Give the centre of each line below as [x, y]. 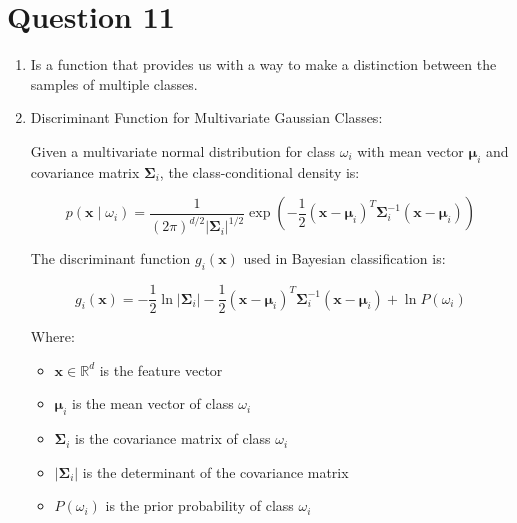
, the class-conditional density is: [259, 171]
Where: [52, 336]
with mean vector [410, 150]
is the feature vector [161, 369]
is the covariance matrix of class [173, 438]
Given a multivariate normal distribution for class [183, 150]
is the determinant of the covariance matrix [215, 471]
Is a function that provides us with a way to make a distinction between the [263, 64]
